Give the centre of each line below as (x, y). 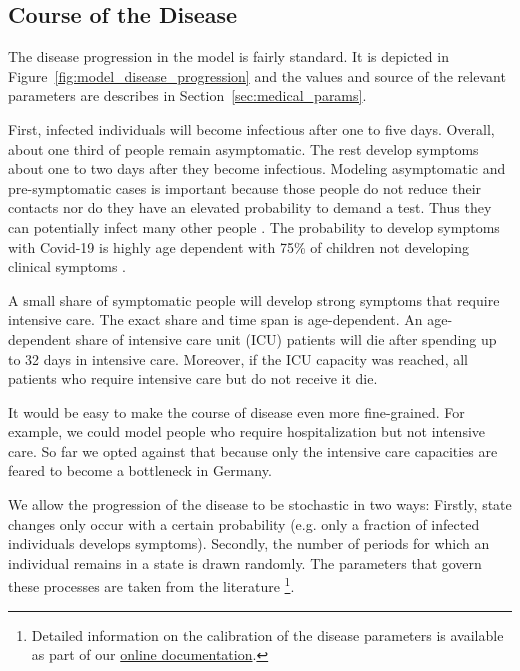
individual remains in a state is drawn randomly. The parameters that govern (245, 562)
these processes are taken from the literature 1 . (151, 585)
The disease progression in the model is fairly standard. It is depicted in (228, 56)
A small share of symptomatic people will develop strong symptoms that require (254, 299)
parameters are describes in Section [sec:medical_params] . (187, 95)
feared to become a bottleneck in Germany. (140, 470)
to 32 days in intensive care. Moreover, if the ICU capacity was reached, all (238, 358)
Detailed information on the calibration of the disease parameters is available (267, 634)
